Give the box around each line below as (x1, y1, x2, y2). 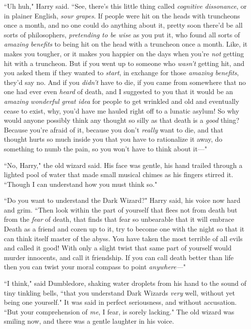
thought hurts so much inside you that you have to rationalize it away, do (4, 134, 222, 144)
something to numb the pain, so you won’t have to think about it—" (4, 143, 207, 153)
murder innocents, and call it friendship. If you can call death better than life (4, 252, 234, 262)
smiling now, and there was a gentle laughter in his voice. (4, 316, 174, 326)
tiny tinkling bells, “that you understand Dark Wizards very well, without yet (4, 287, 235, 297)
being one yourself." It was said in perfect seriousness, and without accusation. (4, 297, 237, 307)
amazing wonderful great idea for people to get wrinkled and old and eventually (4, 96, 239, 106)
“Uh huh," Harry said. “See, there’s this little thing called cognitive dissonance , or (4, 1, 247, 11)
